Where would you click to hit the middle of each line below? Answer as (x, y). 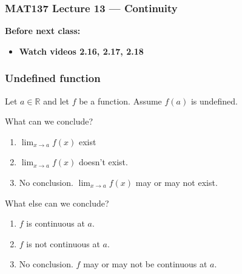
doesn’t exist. (103, 162)
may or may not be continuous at (145, 264)
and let (56, 101)
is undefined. (214, 101)
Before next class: (43, 31)
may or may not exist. (176, 182)
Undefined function (53, 78)
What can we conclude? (49, 121)
